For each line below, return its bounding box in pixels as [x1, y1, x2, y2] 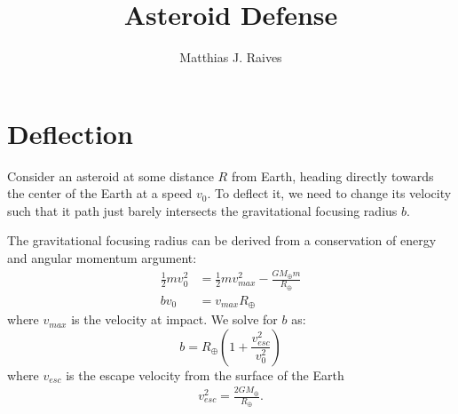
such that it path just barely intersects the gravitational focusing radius [7, 201, 398, 219]
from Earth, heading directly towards [231, 166, 434, 185]
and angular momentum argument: [7, 249, 197, 267]
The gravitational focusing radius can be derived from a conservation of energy [7, 231, 437, 250]
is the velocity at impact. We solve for [71, 310, 278, 329]
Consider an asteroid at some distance [7, 166, 214, 185]
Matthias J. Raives [179, 48, 282, 67]
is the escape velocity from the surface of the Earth [66, 365, 344, 384]
